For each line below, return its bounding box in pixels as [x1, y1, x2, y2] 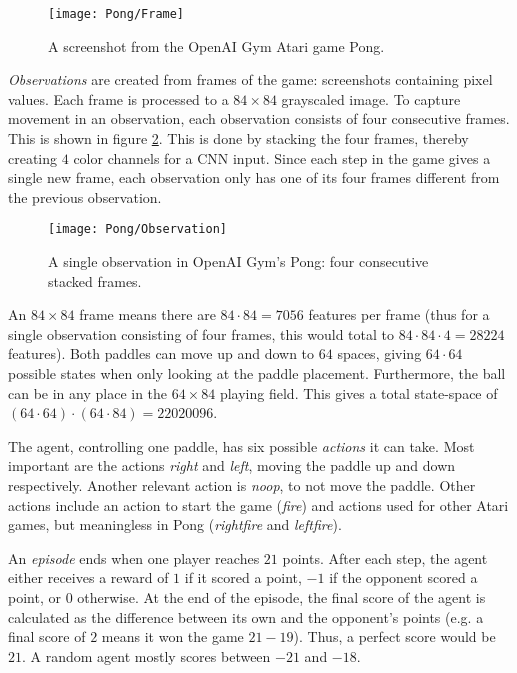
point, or [8, 586, 61, 607]
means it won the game [101, 626, 244, 647]
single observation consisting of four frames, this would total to [8, 323, 394, 344]
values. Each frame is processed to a [8, 88, 229, 109]
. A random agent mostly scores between [22, 645, 271, 666]
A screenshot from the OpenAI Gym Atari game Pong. [48, 35, 385, 56]
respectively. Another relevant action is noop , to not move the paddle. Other [8, 475, 476, 495]
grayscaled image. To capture [281, 88, 461, 109]
